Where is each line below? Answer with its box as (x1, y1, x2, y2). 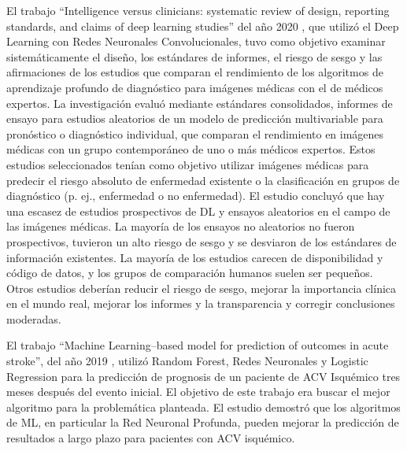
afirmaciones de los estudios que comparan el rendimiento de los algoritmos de (6, 64, 383, 80)
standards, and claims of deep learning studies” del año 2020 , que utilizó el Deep (6, 17, 399, 34)
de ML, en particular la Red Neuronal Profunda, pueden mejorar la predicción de (6, 414, 399, 431)
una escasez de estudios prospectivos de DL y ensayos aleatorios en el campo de (6, 202, 390, 219)
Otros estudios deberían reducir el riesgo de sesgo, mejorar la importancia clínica (6, 279, 397, 296)
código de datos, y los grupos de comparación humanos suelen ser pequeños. (6, 264, 373, 281)
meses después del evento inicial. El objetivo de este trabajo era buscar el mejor (6, 383, 390, 400)
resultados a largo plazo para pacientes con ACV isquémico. (6, 430, 295, 446)
